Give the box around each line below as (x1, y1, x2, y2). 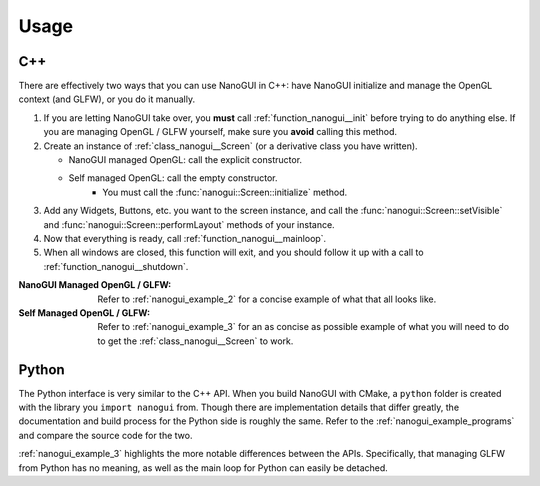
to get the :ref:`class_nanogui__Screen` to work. (97, 335, 294, 347)
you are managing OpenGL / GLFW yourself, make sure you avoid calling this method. (43, 126, 398, 138)
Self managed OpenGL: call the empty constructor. (68, 172, 278, 184)
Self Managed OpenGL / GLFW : (18, 306, 150, 319)
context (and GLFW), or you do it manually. (18, 93, 195, 105)
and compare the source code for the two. (18, 429, 193, 441)
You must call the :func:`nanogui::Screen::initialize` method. (102, 186, 348, 198)
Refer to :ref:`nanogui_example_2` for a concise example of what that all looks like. (97, 293, 437, 305)
